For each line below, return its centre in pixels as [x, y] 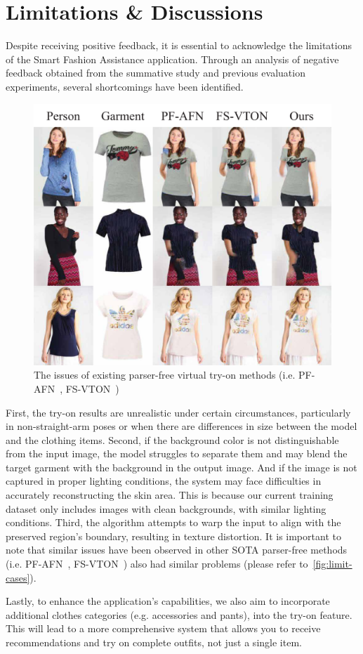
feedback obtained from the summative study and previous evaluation [156, 73]
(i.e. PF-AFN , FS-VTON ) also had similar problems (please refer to [157, 564]
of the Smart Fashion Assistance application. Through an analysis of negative [172, 59]
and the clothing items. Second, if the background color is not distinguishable [172, 439]
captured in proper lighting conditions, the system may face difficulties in [164, 481]
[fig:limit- [332, 564]
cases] [18, 577]
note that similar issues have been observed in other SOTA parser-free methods [177, 550]
